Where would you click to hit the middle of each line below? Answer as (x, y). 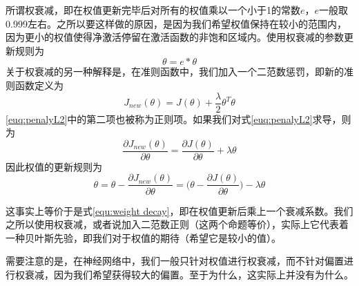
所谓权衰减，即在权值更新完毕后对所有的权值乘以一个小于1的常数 (153, 10)
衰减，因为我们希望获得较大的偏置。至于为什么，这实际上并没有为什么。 (189, 274)
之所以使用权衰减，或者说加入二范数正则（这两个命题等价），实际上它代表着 (177, 224)
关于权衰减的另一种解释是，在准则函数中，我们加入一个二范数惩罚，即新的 (175, 71)
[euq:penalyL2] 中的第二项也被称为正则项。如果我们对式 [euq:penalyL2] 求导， (174, 118)
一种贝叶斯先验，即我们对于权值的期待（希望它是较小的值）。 (143, 237)
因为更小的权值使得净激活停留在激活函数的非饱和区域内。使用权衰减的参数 (175, 37)
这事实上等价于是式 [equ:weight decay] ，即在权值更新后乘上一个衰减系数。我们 (179, 210)
